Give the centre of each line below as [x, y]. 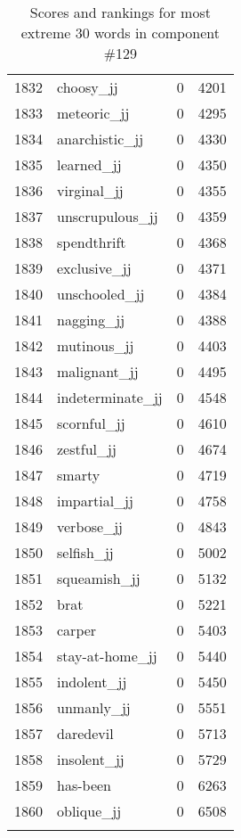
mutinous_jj [96, 345]
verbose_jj [90, 526]
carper [77, 630]
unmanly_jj [94, 707]
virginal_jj [90, 190]
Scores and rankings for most [120, 12]
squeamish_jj [99, 578]
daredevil [85, 733]
